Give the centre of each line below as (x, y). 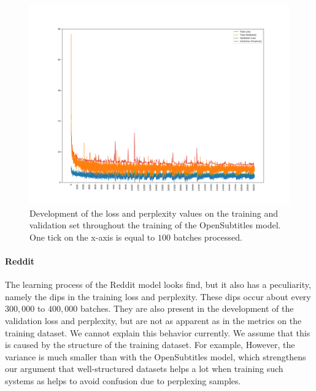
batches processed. (208, 237)
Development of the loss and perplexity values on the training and (154, 213)
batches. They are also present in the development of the (187, 308)
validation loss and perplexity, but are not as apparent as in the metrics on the (153, 320)
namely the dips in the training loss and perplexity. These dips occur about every (158, 296)
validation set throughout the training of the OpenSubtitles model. (155, 225)
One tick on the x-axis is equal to (92, 237)
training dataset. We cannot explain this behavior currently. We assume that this (158, 332)
